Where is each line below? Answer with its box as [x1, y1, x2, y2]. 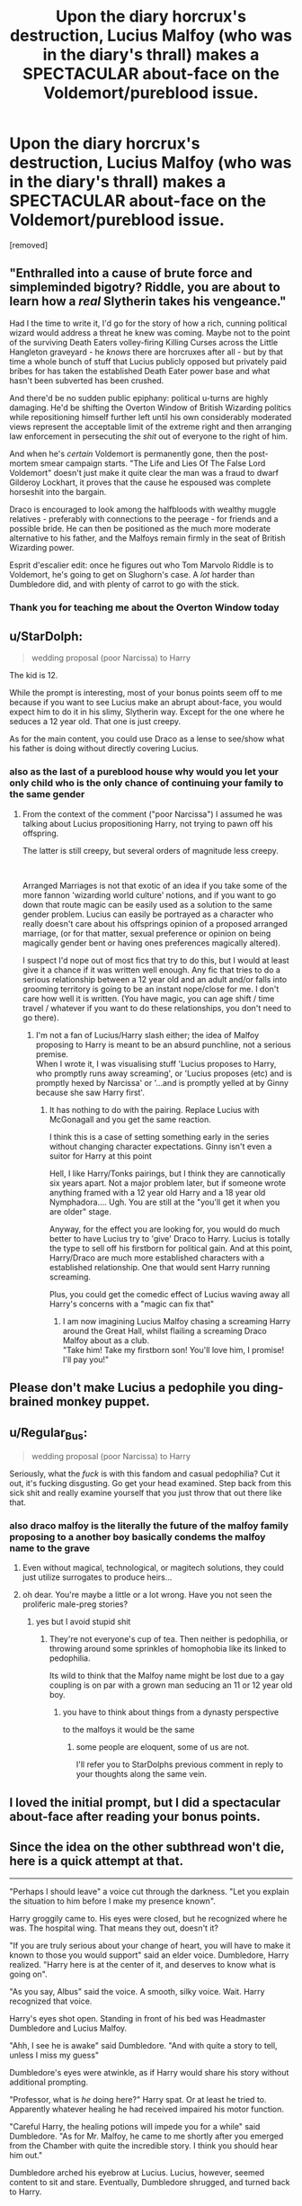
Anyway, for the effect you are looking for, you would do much [49, 1224, 280, 1234]
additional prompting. [9, 2076, 88, 2087]
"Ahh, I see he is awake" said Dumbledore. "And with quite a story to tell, [9, 2040, 278, 2050]
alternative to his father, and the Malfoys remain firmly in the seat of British [9, 533, 286, 543]
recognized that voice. [9, 1995, 93, 2006]
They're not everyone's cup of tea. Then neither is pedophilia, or [49, 1634, 289, 1645]
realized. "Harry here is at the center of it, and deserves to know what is [9, 1959, 276, 1969]
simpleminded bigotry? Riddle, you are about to [9, 280, 280, 295]
